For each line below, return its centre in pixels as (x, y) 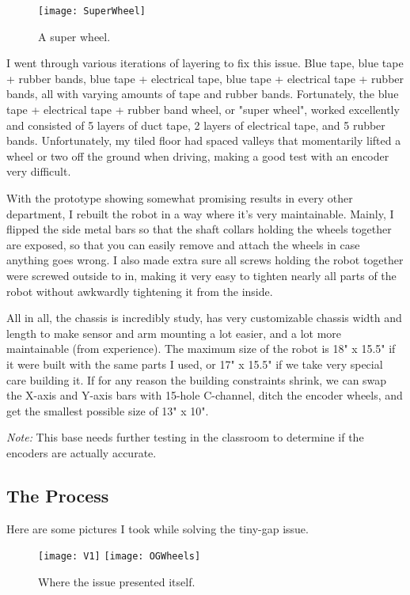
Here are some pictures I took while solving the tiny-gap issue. (158, 528)
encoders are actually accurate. (82, 452)
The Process (58, 495)
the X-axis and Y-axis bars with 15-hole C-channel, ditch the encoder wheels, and (205, 395)
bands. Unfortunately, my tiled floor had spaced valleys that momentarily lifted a (204, 140)
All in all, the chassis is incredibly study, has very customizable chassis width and (204, 318)
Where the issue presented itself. (117, 581)
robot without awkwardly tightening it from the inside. (140, 291)
